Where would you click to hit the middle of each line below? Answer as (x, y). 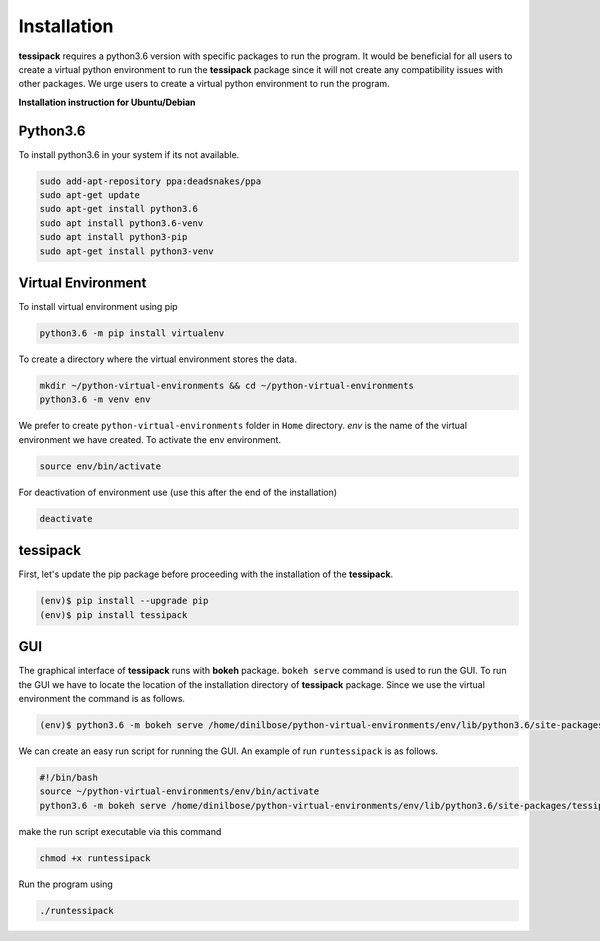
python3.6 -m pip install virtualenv (132, 333)
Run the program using (66, 884)
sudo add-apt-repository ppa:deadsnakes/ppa (150, 181)
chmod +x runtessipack (95, 858)
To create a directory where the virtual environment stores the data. (157, 359)
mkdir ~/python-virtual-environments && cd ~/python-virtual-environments (227, 386)
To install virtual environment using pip (98, 307)
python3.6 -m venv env (95, 399)
